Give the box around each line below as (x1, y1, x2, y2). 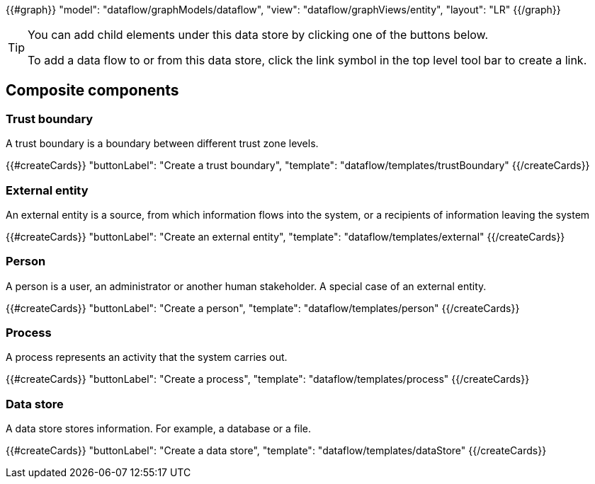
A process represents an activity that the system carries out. (6, 351, 288, 364)
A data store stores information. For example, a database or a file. (6, 422, 312, 435)
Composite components (6, 81, 179, 100)
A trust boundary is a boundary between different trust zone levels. (6, 137, 319, 150)
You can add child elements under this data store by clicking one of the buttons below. (28, 28, 489, 42)
